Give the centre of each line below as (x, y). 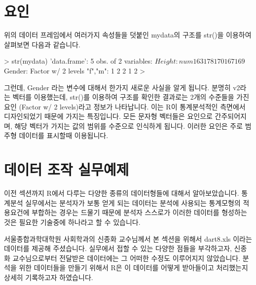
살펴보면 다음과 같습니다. (42, 44)
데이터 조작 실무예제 (67, 169)
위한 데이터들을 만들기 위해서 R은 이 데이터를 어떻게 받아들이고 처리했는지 (133, 267)
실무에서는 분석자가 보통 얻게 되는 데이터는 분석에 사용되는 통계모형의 (133, 202)
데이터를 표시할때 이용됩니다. (64, 135)
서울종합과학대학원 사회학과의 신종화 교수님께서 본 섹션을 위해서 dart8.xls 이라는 (128, 238)
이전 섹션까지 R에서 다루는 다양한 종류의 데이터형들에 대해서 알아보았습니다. (122, 193)
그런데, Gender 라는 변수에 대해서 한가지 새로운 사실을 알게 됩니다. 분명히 (117, 87)
